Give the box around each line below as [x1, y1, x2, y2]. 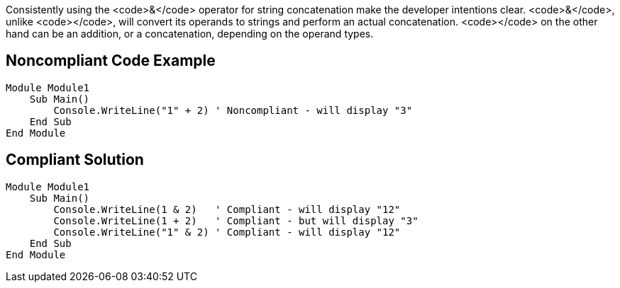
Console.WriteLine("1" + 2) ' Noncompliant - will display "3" [53, 104, 413, 116]
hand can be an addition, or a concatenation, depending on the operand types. [6, 28, 374, 40]
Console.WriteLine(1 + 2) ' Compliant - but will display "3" [53, 214, 419, 226]
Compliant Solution [6, 151, 144, 169]
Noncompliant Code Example [6, 52, 216, 70]
